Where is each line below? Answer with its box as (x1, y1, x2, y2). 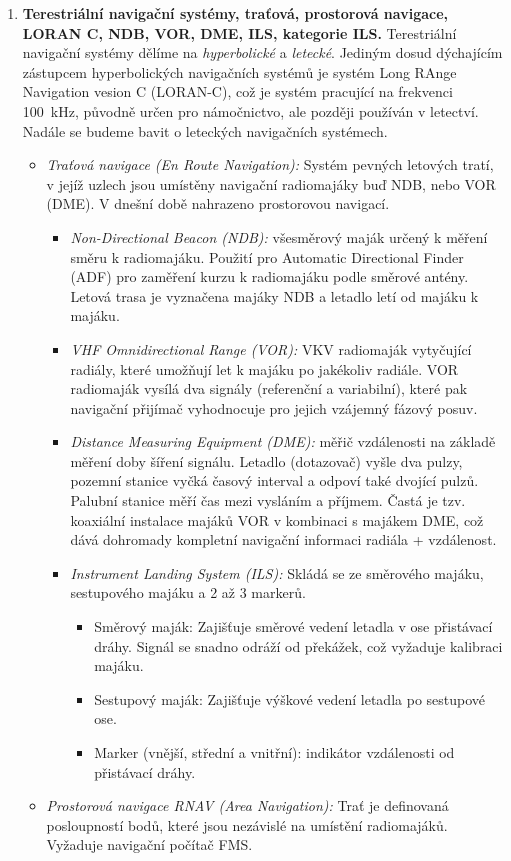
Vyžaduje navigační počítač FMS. (46, 834, 253, 855)
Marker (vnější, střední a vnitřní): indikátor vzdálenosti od (94, 742, 455, 762)
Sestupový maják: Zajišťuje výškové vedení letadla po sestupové (94, 688, 486, 709)
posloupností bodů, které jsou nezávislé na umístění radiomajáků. (46, 814, 448, 835)
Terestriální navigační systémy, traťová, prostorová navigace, (22, 3, 449, 23)
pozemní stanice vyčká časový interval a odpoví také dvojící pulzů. (70, 470, 479, 491)
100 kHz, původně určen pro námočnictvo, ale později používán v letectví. (22, 100, 479, 121)
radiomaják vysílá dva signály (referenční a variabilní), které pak (70, 378, 468, 399)
